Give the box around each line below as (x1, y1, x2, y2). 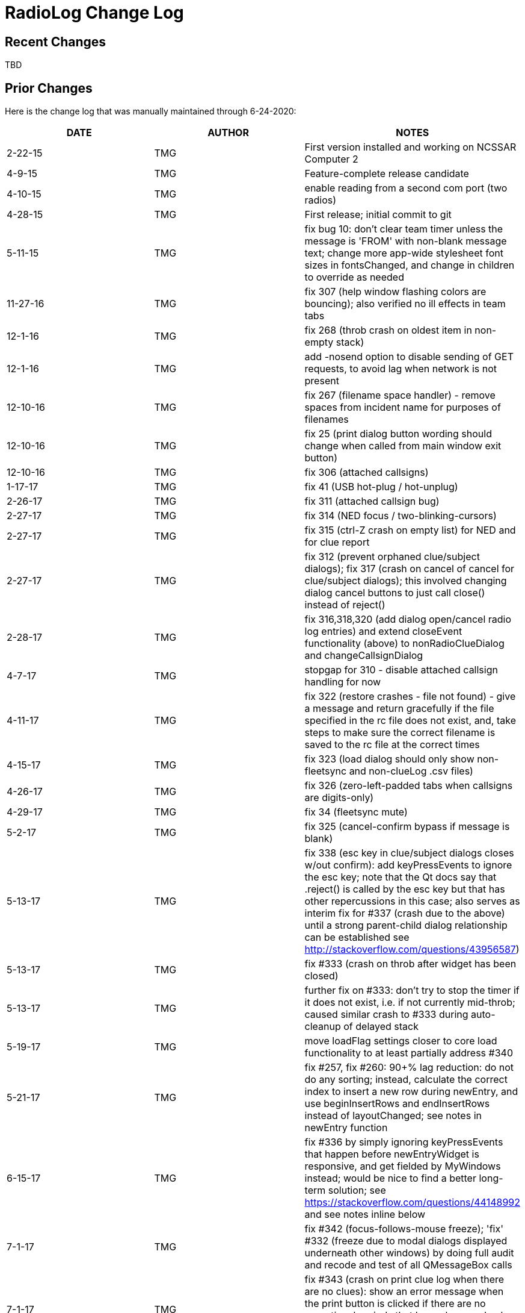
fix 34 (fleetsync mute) (304, 806, 408, 819)
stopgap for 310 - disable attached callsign (304, 664, 498, 676)
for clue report (304, 536, 370, 549)
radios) (304, 194, 337, 207)
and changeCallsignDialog (304, 649, 423, 662)
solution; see (328, 1184, 386, 1197)
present (304, 375, 339, 387)
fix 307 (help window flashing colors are (304, 285, 487, 298)
